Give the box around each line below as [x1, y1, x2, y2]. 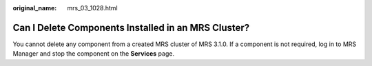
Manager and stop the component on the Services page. [12, 49, 175, 58]
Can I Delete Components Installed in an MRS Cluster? [12, 21, 250, 34]
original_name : [12, 4, 57, 12]
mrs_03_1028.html [67, 4, 118, 12]
